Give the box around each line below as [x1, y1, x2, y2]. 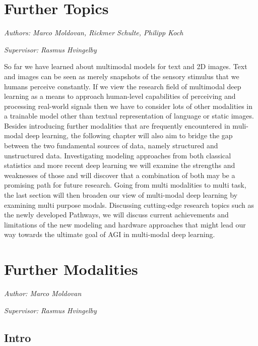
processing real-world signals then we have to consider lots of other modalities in [4, 100, 253, 111]
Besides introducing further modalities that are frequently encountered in [4, 120, 230, 131]
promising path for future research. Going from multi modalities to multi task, [4, 180, 246, 190]
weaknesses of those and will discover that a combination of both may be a [4, 169, 235, 180]
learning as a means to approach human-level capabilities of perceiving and [4, 91, 236, 101]
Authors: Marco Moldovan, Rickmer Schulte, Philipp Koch [4, 27, 183, 38]
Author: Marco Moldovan [4, 288, 82, 299]
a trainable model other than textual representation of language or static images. [4, 110, 254, 121]
